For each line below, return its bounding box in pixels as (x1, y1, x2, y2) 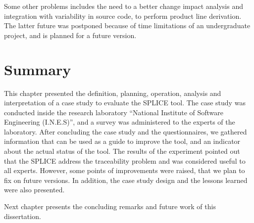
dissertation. (4, 211, 41, 221)
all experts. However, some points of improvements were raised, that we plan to (4, 165, 245, 176)
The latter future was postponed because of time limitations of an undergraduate (4, 20, 251, 31)
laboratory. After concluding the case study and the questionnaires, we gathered (4, 126, 247, 136)
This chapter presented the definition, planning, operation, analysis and (4, 88, 221, 98)
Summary (4, 59, 71, 79)
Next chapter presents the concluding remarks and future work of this (4, 201, 216, 212)
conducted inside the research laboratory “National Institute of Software (4, 107, 224, 117)
